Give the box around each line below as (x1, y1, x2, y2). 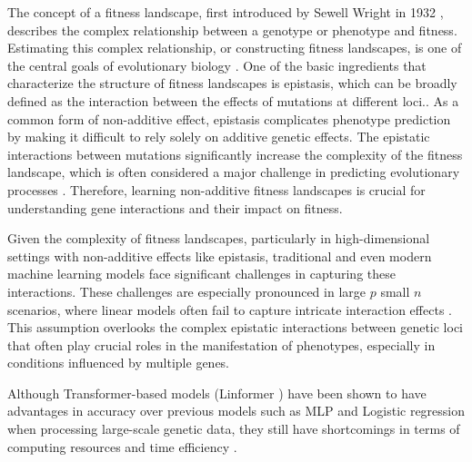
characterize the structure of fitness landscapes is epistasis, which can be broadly (7, 74, 457, 93)
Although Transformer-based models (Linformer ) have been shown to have (7, 383, 427, 402)
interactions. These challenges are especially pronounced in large (7, 281, 367, 300)
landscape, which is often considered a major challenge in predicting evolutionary (7, 162, 460, 182)
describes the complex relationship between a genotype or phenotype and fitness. (7, 20, 457, 39)
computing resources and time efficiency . (7, 437, 237, 456)
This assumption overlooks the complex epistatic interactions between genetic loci (7, 318, 463, 337)
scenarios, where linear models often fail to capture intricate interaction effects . (7, 300, 452, 319)
